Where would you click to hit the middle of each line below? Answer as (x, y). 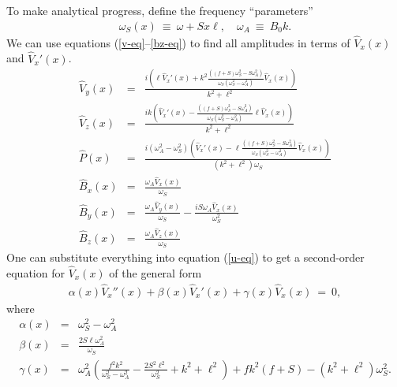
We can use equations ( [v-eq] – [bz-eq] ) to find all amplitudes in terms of (178, 42)
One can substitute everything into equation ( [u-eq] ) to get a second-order (185, 257)
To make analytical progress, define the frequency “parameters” (160, 10)
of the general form (155, 272)
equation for (36, 272)
